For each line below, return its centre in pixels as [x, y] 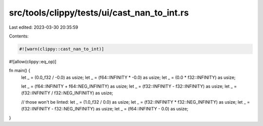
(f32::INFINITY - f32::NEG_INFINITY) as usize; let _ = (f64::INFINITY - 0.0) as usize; [105, 109]
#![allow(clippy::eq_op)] [33, 61]
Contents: [19, 36]
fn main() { [20, 71]
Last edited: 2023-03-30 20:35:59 [44, 27]
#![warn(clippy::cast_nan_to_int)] [62, 49]
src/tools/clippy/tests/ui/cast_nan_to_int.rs [99, 13]
